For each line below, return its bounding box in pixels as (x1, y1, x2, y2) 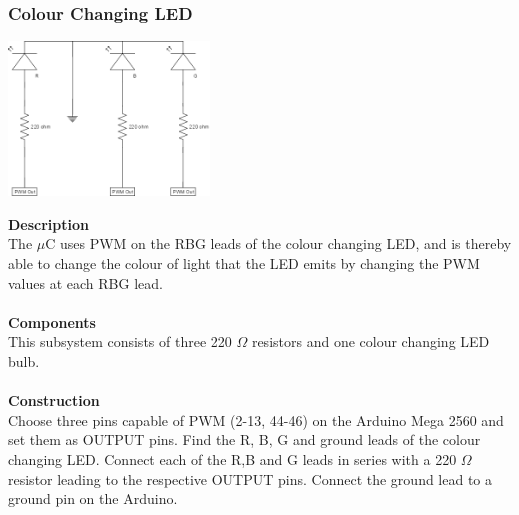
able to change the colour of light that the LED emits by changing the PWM (8, 253, 480, 274)
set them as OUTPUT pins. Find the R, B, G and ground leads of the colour (8, 429, 481, 450)
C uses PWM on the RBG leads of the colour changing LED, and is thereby (45, 233, 512, 254)
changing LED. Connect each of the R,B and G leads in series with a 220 (8, 449, 457, 469)
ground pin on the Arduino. (8, 488, 178, 509)
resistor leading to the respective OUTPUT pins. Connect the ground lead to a (8, 468, 493, 489)
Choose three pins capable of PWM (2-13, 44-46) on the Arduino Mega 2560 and (8, 409, 504, 430)
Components (8, 311, 96, 332)
